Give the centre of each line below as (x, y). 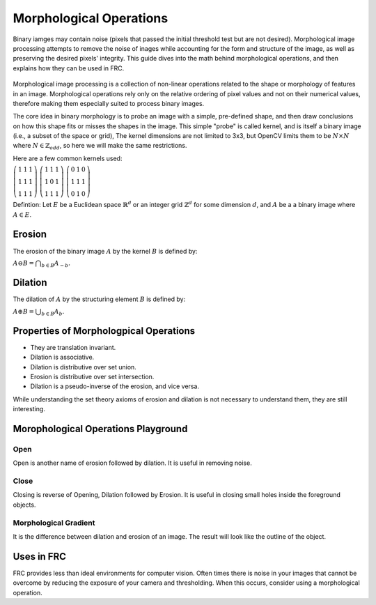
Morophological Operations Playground (100, 429)
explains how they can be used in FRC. (69, 68)
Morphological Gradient (54, 523)
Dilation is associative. (62, 357)
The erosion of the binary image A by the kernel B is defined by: (105, 251)
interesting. (29, 409)
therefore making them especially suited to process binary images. (109, 103)
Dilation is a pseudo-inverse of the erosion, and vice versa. (115, 386)
